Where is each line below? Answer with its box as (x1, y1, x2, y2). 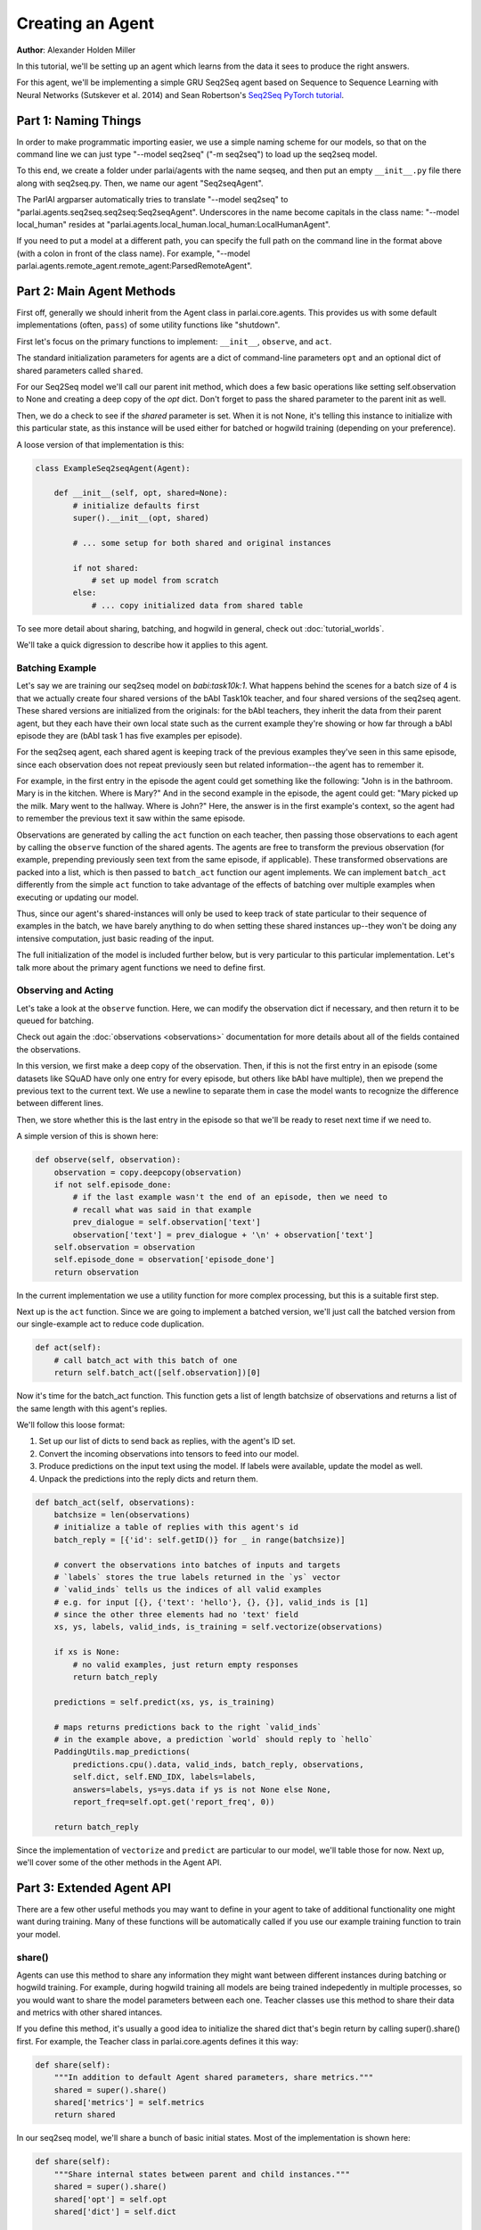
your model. (16, 1929, 61, 1939)
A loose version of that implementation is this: (16, 439, 184, 450)
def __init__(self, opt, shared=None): (53, 488, 229, 499)
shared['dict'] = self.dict (53, 2206, 177, 2217)
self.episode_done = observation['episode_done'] (53, 1254, 275, 1265)
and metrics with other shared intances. (16, 2007, 163, 2018)
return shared (53, 2110, 116, 2120)
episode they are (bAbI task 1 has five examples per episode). (16, 730, 242, 740)
